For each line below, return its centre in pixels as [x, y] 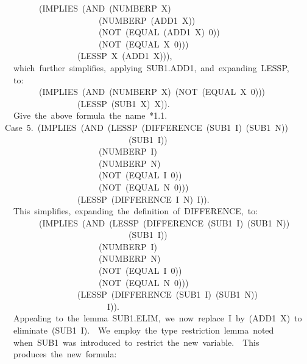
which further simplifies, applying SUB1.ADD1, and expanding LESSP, [151, 67]
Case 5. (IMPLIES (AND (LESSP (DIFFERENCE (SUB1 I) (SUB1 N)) [146, 127]
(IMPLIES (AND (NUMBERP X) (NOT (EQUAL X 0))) [152, 92]
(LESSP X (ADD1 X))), [125, 56]
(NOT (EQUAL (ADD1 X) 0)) [159, 32]
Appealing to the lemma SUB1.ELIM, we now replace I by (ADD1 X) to [157, 318]
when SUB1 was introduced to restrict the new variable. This [136, 342]
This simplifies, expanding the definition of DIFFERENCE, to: [136, 211]
